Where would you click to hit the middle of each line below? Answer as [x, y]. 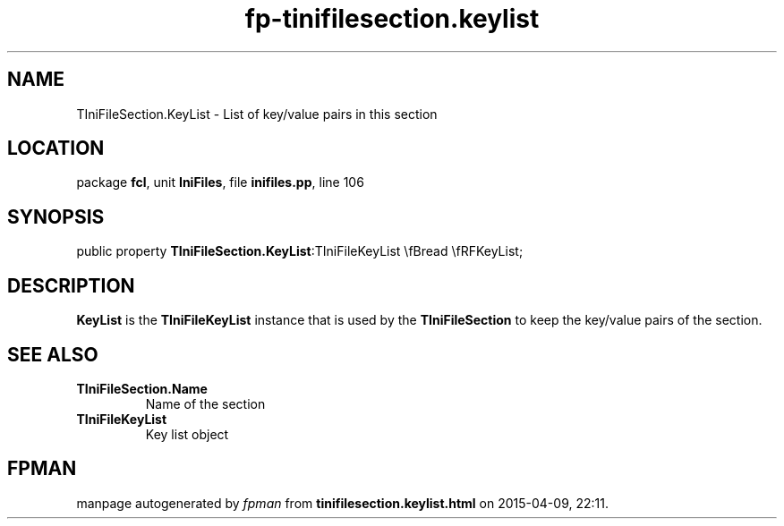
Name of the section [205, 403]
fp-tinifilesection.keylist [392, 19]
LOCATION [56, 148]
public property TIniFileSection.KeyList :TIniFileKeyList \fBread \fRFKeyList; [300, 251]
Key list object [187, 434]
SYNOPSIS [56, 216]
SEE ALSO [53, 354]
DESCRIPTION [71, 285]
